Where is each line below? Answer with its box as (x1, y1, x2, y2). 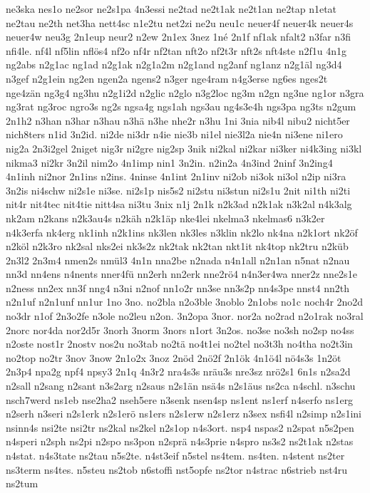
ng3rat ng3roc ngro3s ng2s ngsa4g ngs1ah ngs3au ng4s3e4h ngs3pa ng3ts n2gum (6, 99, 356, 114)
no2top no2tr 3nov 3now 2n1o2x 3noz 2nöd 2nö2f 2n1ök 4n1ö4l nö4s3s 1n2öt (6, 350, 341, 365)
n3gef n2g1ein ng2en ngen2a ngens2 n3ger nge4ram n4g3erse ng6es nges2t (6, 71, 328, 85)
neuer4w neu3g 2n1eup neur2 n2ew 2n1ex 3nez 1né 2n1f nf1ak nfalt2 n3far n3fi (6, 29, 351, 44)
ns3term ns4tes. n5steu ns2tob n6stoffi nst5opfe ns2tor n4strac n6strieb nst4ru (6, 462, 347, 477)
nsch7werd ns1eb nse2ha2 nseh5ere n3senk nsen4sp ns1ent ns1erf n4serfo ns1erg (6, 392, 354, 407)
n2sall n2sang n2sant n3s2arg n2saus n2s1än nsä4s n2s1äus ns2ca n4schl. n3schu (6, 378, 356, 393)
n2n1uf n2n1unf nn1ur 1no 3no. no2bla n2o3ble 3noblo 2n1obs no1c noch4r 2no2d (6, 294, 364, 309)
